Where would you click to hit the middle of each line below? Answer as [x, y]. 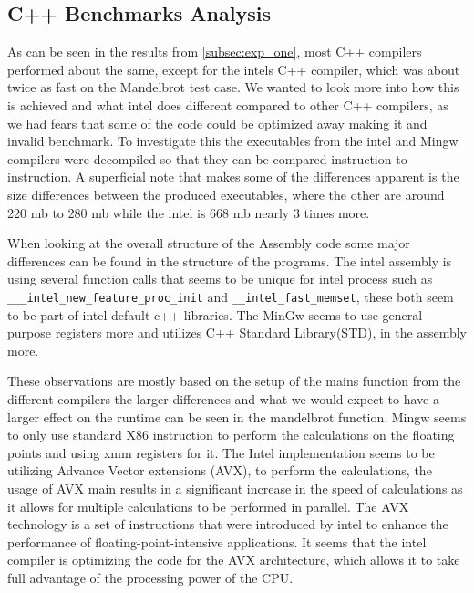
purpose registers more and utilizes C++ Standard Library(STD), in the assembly [237, 333]
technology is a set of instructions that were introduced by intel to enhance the [228, 524]
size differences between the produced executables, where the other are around [226, 194]
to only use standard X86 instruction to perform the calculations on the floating [231, 435]
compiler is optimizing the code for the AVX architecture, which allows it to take [234, 560]
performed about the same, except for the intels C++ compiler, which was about [234, 69]
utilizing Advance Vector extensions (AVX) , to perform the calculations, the [220, 470]
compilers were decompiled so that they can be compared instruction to [207, 158]
